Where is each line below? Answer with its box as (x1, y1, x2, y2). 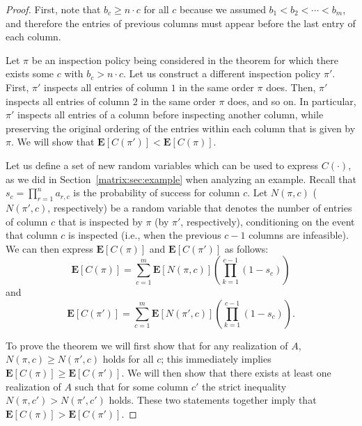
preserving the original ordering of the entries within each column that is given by (6, 120, 356, 135)
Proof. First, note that (6, 2, 101, 16)
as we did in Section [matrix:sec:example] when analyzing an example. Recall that (6, 171, 356, 186)
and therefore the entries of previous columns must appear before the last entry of (6, 15, 356, 30)
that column (6, 228, 58, 242)
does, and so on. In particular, (228, 93, 356, 108)
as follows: (224, 241, 269, 255)
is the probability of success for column (73, 185, 240, 200)
